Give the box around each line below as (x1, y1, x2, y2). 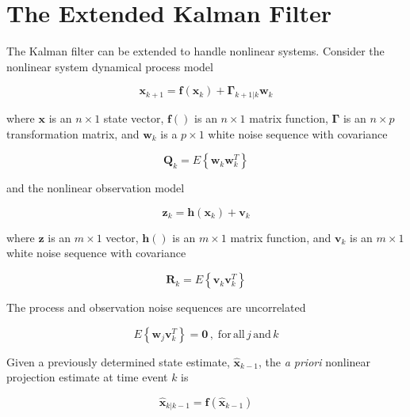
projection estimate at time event (6, 369, 168, 385)
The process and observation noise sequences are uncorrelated (6, 299, 306, 316)
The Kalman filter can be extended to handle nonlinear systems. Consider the (6, 43, 385, 59)
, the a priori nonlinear (258, 353, 371, 370)
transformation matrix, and (6, 125, 140, 142)
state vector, (103, 110, 164, 127)
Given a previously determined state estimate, (6, 353, 230, 370)
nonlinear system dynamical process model (6, 58, 213, 74)
